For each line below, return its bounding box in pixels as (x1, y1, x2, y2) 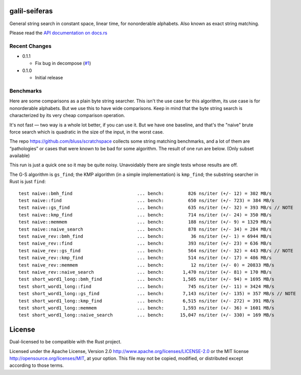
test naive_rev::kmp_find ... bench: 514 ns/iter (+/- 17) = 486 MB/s (18, 255, 272, 261)
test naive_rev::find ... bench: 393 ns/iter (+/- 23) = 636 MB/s (18, 240, 272, 247)
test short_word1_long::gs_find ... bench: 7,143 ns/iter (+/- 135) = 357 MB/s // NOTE (18, 291, 296, 297)
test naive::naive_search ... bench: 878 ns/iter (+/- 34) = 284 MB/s (18, 226, 272, 232)
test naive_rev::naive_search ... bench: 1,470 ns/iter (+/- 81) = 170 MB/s (18, 269, 272, 275)
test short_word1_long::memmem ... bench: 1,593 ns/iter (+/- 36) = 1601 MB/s (18, 305, 274, 311)
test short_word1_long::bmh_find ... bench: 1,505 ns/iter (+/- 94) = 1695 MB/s (18, 276, 274, 282)
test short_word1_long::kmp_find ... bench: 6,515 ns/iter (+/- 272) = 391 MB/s (18, 298, 274, 304)
